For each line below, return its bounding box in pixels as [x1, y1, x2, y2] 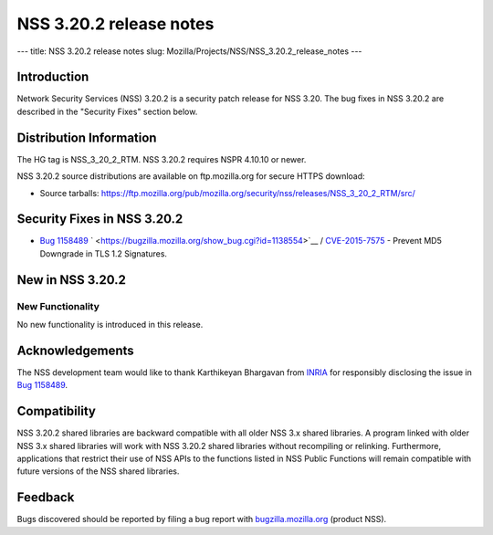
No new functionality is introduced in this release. [16, 319, 204, 330]
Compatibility [16, 404, 96, 419]
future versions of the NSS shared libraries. [16, 466, 180, 477]
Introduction [16, 69, 89, 85]
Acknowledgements [16, 342, 134, 358]
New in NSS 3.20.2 [16, 272, 127, 288]
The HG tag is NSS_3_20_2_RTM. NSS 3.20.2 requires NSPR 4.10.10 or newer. [16, 153, 307, 164]
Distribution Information [16, 130, 157, 145]
